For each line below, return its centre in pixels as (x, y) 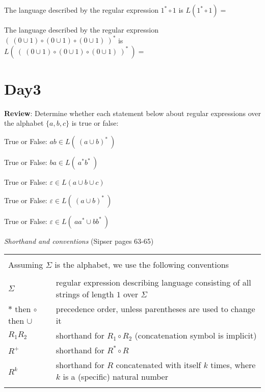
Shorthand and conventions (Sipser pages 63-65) (79, 241)
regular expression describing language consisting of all (153, 283)
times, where (233, 365)
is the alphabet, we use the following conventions (142, 265)
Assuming (26, 265)
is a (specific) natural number (115, 377)
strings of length (85, 294)
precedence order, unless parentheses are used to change (155, 309)
